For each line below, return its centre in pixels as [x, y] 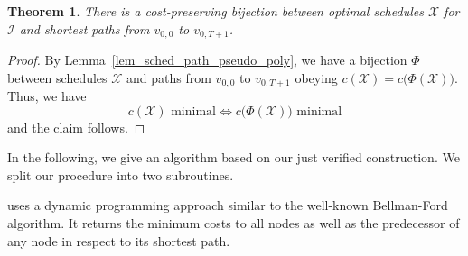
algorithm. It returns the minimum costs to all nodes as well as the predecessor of [234, 223]
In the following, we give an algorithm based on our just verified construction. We [234, 157]
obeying [316, 77]
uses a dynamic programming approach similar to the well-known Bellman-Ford [228, 205]
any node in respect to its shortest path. [119, 240]
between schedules [57, 77]
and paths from [169, 77]
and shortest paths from [84, 28]
